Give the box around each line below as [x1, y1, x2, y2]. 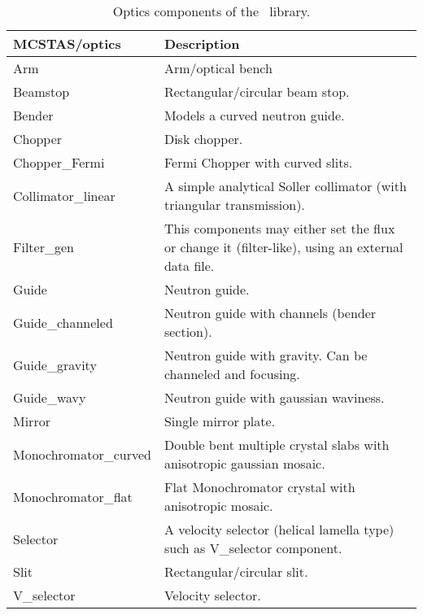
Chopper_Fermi [13, 153, 105, 172]
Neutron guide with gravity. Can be [164, 346, 368, 364]
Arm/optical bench [164, 59, 273, 77]
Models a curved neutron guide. [164, 106, 345, 124]
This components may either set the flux [164, 219, 395, 238]
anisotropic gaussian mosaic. [164, 454, 325, 473]
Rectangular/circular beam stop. [164, 82, 350, 101]
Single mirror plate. [164, 412, 276, 430]
